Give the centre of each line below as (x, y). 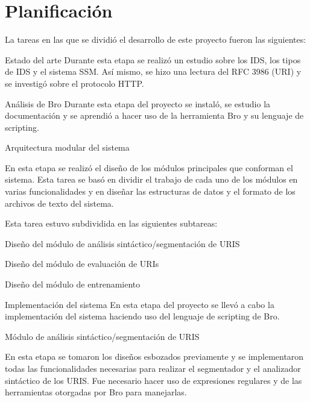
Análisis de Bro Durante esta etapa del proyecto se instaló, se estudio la (138, 103)
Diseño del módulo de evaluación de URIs (82, 264)
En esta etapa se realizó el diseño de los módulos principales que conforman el (149, 167)
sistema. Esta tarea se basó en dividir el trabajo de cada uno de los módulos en (151, 179)
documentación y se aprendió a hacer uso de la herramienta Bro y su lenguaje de (154, 115)
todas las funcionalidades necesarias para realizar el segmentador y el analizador (153, 368)
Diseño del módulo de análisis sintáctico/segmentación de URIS (122, 243)
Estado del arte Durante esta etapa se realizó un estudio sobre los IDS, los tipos (153, 59)
